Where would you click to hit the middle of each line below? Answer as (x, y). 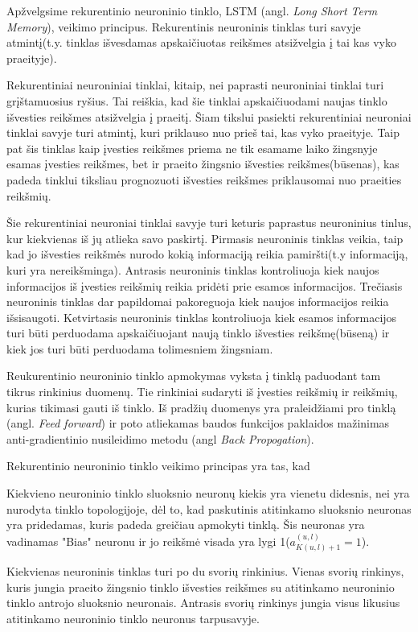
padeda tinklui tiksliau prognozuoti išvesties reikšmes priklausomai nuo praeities (204, 179)
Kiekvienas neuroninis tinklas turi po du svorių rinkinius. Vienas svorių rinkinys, (205, 571)
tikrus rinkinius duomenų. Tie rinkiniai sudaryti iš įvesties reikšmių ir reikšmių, (202, 392)
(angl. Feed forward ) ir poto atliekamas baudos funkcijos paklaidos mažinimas (198, 423)
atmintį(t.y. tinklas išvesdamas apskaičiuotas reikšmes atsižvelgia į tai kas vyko (201, 42)
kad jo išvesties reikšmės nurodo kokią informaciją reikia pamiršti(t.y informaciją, (207, 254)
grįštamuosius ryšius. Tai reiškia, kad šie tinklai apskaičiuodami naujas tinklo (197, 100)
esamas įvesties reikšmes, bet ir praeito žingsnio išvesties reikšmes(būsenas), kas (203, 164)
